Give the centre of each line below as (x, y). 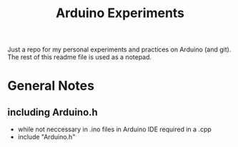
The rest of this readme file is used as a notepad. (80, 57)
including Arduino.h (53, 112)
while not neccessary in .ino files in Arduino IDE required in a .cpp (115, 129)
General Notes (51, 86)
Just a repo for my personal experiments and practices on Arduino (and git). (119, 50)
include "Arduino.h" (46, 137)
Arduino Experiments (120, 13)
